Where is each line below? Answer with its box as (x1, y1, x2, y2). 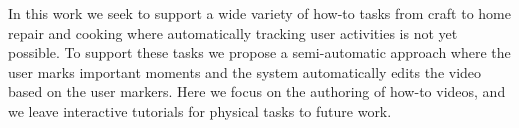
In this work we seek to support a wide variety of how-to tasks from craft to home (8, 3, 511, 23)
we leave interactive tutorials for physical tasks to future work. (8, 100, 392, 121)
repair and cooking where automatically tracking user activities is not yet (8, 22, 458, 43)
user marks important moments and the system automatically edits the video (8, 61, 482, 82)
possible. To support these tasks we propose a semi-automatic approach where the (8, 42, 511, 63)
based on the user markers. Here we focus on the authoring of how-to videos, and (8, 81, 506, 102)
